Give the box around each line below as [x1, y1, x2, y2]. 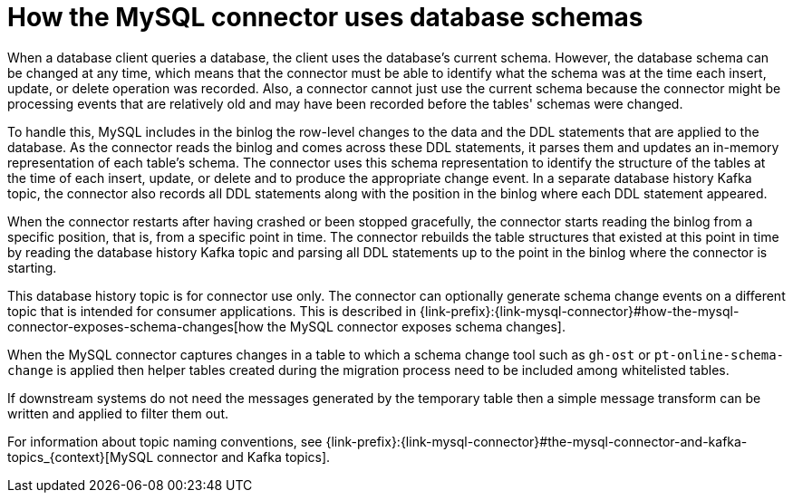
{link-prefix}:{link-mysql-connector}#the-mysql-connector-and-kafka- [325, 433, 748, 449]
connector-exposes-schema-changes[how [7, 318, 264, 334]
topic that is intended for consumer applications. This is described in [7, 303, 417, 319]
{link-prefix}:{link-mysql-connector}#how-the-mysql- [420, 303, 740, 319]
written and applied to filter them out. [7, 405, 229, 421]
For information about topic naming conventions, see [7, 433, 323, 449]
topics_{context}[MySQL [7, 448, 154, 465]
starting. [7, 259, 57, 275]
